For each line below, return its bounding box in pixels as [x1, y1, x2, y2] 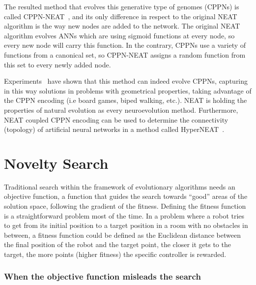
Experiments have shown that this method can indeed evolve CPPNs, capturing [4, 76, 248, 86]
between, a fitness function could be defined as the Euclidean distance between [4, 229, 241, 240]
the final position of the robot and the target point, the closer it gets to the [4, 239, 231, 250]
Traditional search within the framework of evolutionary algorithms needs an [4, 181, 235, 191]
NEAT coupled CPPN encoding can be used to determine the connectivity [4, 114, 228, 125]
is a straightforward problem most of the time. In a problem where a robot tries [4, 210, 245, 221]
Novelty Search [4, 153, 109, 173]
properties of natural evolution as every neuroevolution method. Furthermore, [4, 104, 238, 115]
